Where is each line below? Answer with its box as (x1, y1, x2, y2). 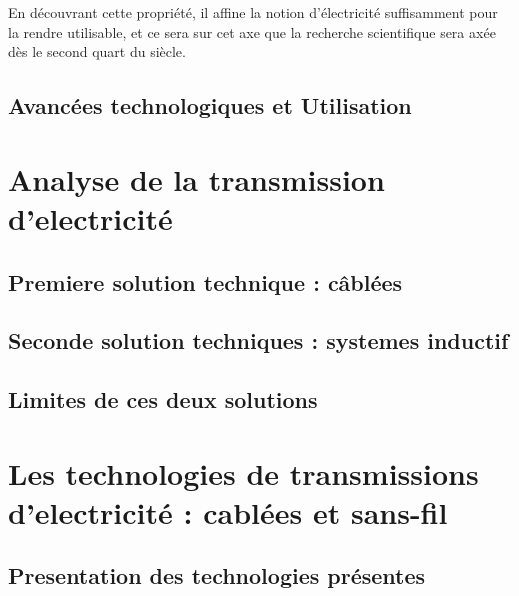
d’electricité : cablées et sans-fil (8, 491, 448, 532)
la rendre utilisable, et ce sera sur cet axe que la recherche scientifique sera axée (8, 21, 496, 42)
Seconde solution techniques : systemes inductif (8, 325, 509, 356)
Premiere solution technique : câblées (8, 266, 403, 297)
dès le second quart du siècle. (8, 41, 186, 62)
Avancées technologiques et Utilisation (8, 90, 412, 121)
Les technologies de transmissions (8, 452, 479, 493)
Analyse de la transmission (8, 158, 385, 199)
